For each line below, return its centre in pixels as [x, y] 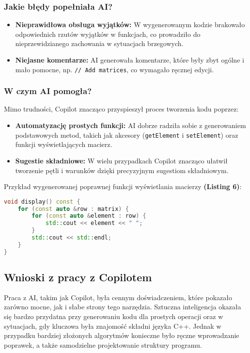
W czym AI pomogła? [48, 91]
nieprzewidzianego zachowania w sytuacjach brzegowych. [99, 43]
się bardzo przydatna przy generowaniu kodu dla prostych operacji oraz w [114, 316]
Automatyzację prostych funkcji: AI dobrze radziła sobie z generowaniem [131, 125]
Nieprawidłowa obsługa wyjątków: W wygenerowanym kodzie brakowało [130, 24]
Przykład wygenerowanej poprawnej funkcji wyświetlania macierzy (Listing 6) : [123, 186]
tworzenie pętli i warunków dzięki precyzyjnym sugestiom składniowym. [122, 170]
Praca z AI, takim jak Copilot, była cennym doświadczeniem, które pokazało [118, 297]
